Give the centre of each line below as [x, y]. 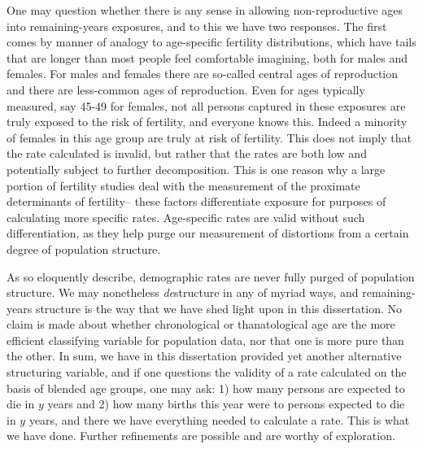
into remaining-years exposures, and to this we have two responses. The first [197, 26]
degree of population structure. [84, 248]
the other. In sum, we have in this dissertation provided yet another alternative [204, 356]
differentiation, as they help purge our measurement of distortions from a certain [208, 233]
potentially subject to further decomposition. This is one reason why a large [196, 169]
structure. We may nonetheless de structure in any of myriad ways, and [183, 292]
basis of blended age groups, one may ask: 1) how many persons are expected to [206, 388]
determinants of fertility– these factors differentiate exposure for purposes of [196, 201]
